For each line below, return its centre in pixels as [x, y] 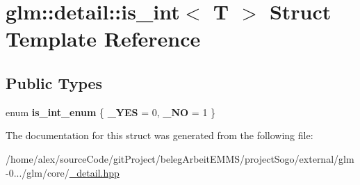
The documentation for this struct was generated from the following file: [159, 135]
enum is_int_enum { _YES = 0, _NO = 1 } [111, 112]
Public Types [54, 82]
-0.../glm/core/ [38, 172]
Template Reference [103, 39]
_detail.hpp [94, 172]
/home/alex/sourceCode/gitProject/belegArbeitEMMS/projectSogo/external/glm [180, 158]
